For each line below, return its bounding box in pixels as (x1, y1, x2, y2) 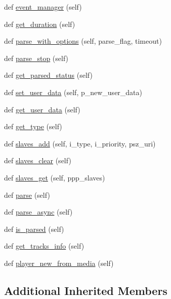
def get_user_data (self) (4, 104, 80, 114)
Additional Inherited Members (4, 282, 167, 298)
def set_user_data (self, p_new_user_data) (4, 86, 143, 97)
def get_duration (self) (4, 18, 75, 29)
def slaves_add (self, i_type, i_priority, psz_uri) (4, 138, 156, 148)
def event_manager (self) (4, 2, 82, 12)
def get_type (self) (4, 121, 62, 132)
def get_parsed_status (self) (4, 70, 93, 80)
